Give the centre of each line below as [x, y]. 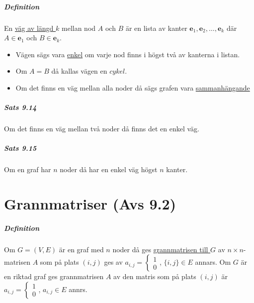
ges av [113, 262]
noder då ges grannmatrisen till [160, 249]
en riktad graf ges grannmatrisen [54, 276]
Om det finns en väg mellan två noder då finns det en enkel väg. [102, 129]
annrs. [78, 289]
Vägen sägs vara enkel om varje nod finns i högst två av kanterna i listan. [128, 54]
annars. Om [213, 262]
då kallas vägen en [79, 71]
